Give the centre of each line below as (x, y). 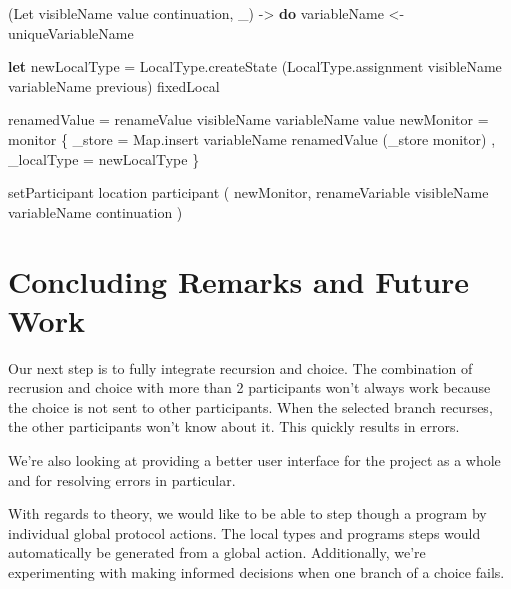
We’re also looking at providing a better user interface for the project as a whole (254, 460)
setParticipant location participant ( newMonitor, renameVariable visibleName (248, 192)
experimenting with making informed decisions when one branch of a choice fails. (256, 572)
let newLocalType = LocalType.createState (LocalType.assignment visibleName (255, 66)
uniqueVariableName (71, 32)
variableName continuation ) (95, 211)
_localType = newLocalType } (104, 158)
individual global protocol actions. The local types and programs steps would (244, 532)
